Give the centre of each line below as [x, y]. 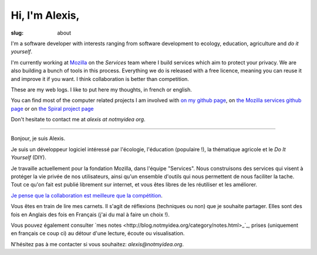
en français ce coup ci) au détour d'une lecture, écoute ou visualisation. [98, 233]
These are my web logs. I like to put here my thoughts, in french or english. [101, 89]
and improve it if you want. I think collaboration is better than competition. [100, 79]
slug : [17, 33]
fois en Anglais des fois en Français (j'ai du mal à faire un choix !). [90, 215]
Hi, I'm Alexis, [45, 15]
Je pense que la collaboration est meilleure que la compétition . [87, 195]
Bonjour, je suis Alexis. [38, 138]
